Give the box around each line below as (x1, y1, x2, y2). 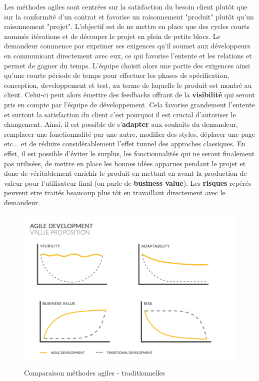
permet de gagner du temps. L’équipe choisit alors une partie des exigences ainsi (4, 60, 250, 70)
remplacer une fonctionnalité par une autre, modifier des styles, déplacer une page (4, 128, 255, 139)
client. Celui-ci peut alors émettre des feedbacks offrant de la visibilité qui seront (4, 89, 255, 100)
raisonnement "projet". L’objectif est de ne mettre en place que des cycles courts (4, 21, 250, 31)
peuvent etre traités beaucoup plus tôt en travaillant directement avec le (4, 187, 225, 198)
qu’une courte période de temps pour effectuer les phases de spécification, (4, 70, 229, 80)
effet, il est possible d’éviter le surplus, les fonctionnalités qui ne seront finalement (4, 148, 255, 158)
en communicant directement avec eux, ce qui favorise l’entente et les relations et (4, 50, 252, 60)
